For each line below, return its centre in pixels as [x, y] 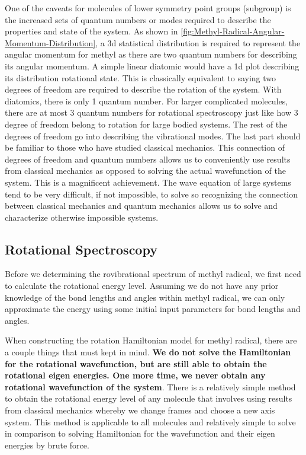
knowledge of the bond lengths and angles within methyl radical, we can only [145, 297]
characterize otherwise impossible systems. [82, 217]
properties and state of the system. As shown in [91, 31]
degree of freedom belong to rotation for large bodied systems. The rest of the [146, 124]
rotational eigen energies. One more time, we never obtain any [135, 375]
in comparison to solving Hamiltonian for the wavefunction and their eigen [140, 433]
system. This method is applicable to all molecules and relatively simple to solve [150, 421]
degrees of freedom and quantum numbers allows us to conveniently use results [148, 159]
